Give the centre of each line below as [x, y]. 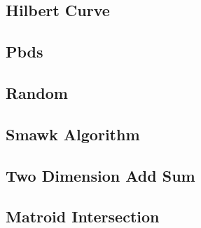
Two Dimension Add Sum [100, 175]
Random [37, 92]
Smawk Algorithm [73, 134]
